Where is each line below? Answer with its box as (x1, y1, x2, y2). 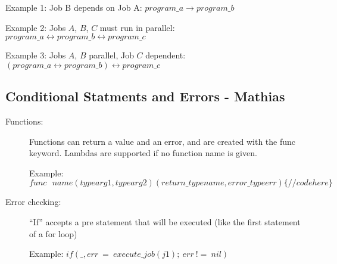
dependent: (145, 49, 186, 61)
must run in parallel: (99, 21, 175, 33)
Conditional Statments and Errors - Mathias (5, 87, 285, 105)
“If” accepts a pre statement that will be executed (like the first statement (29, 215, 301, 228)
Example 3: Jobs (5, 49, 66, 61)
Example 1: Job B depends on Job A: (5, 1, 142, 13)
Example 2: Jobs (5, 21, 66, 33)
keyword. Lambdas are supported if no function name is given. (29, 147, 257, 159)
